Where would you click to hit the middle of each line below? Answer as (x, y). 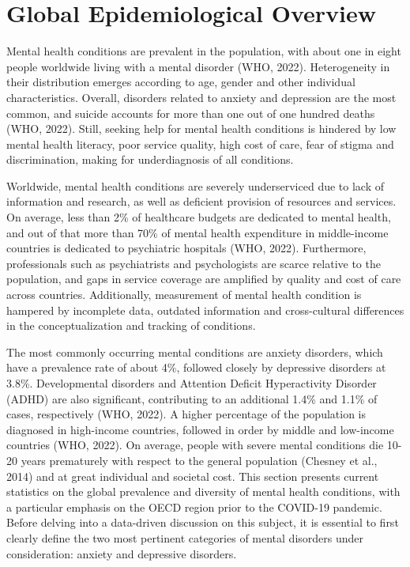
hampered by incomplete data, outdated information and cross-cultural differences (205, 310)
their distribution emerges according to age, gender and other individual (181, 82)
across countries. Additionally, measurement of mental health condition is (184, 295)
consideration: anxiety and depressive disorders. (122, 553)
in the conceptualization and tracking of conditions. (131, 325)
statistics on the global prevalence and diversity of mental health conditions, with (203, 491)
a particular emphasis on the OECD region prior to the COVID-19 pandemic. (194, 507)
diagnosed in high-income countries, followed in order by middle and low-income (200, 429)
